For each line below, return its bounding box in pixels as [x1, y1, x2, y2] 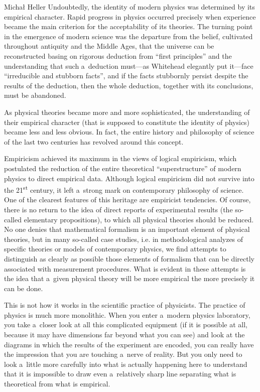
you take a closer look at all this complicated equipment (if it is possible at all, [4, 319, 247, 330]
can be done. [4, 283, 43, 293]
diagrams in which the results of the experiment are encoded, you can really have [4, 339, 254, 349]
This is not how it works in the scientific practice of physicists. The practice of [4, 300, 245, 310]
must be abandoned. [4, 90, 66, 100]
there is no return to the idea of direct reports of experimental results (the [4, 204, 233, 214]
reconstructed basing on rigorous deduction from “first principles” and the [4, 50, 232, 61]
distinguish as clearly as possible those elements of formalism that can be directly [4, 253, 254, 264]
